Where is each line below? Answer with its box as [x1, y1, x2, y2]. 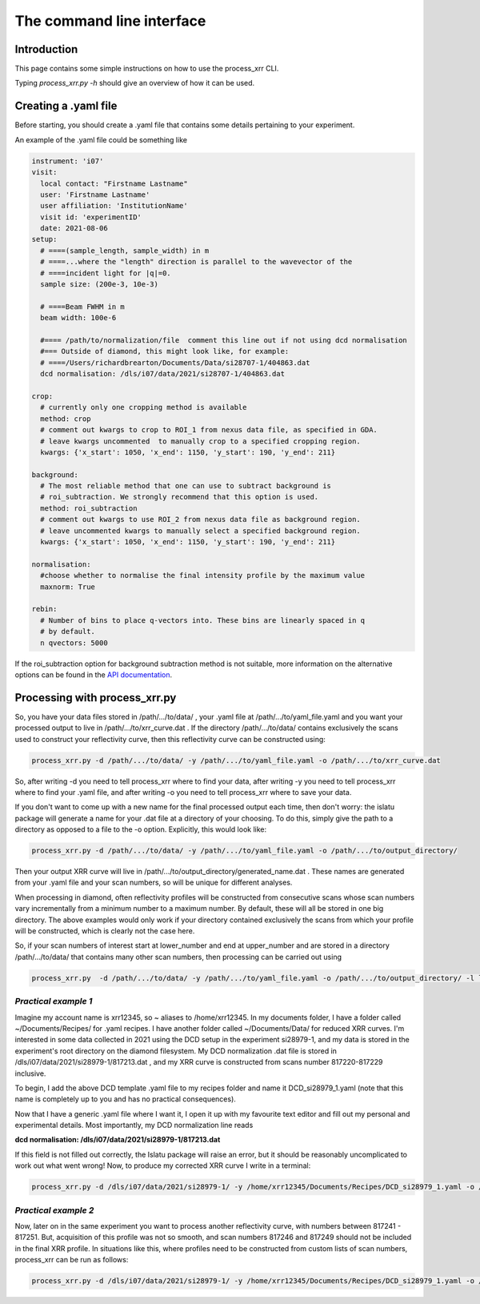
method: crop [40, 414, 91, 423]
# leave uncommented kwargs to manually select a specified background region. [40, 526, 362, 536]
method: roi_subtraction [40, 504, 138, 512]
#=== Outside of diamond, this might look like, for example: [40, 347, 290, 356]
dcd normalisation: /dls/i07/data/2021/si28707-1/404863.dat [40, 369, 286, 379]
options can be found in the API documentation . [14, 669, 173, 680]
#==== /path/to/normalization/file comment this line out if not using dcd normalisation [40, 335, 407, 344]
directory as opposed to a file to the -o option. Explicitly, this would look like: [14, 825, 267, 834]
